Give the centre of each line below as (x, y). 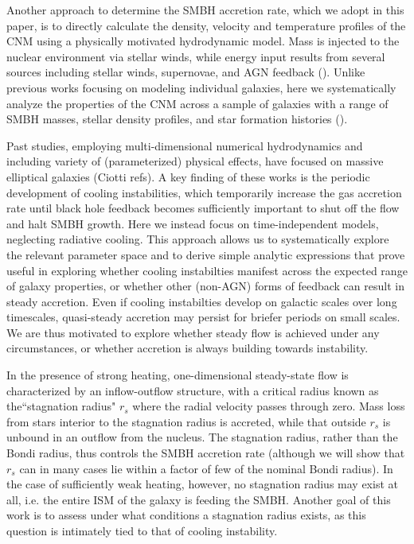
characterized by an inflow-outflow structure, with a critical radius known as (193, 390)
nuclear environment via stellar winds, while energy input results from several (196, 56)
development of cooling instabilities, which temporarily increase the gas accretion (204, 192)
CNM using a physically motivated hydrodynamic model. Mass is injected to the (203, 41)
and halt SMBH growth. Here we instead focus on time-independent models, (193, 223)
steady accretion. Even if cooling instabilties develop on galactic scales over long (202, 301)
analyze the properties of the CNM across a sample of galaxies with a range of (197, 103)
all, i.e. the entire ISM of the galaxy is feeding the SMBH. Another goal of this (199, 499)
